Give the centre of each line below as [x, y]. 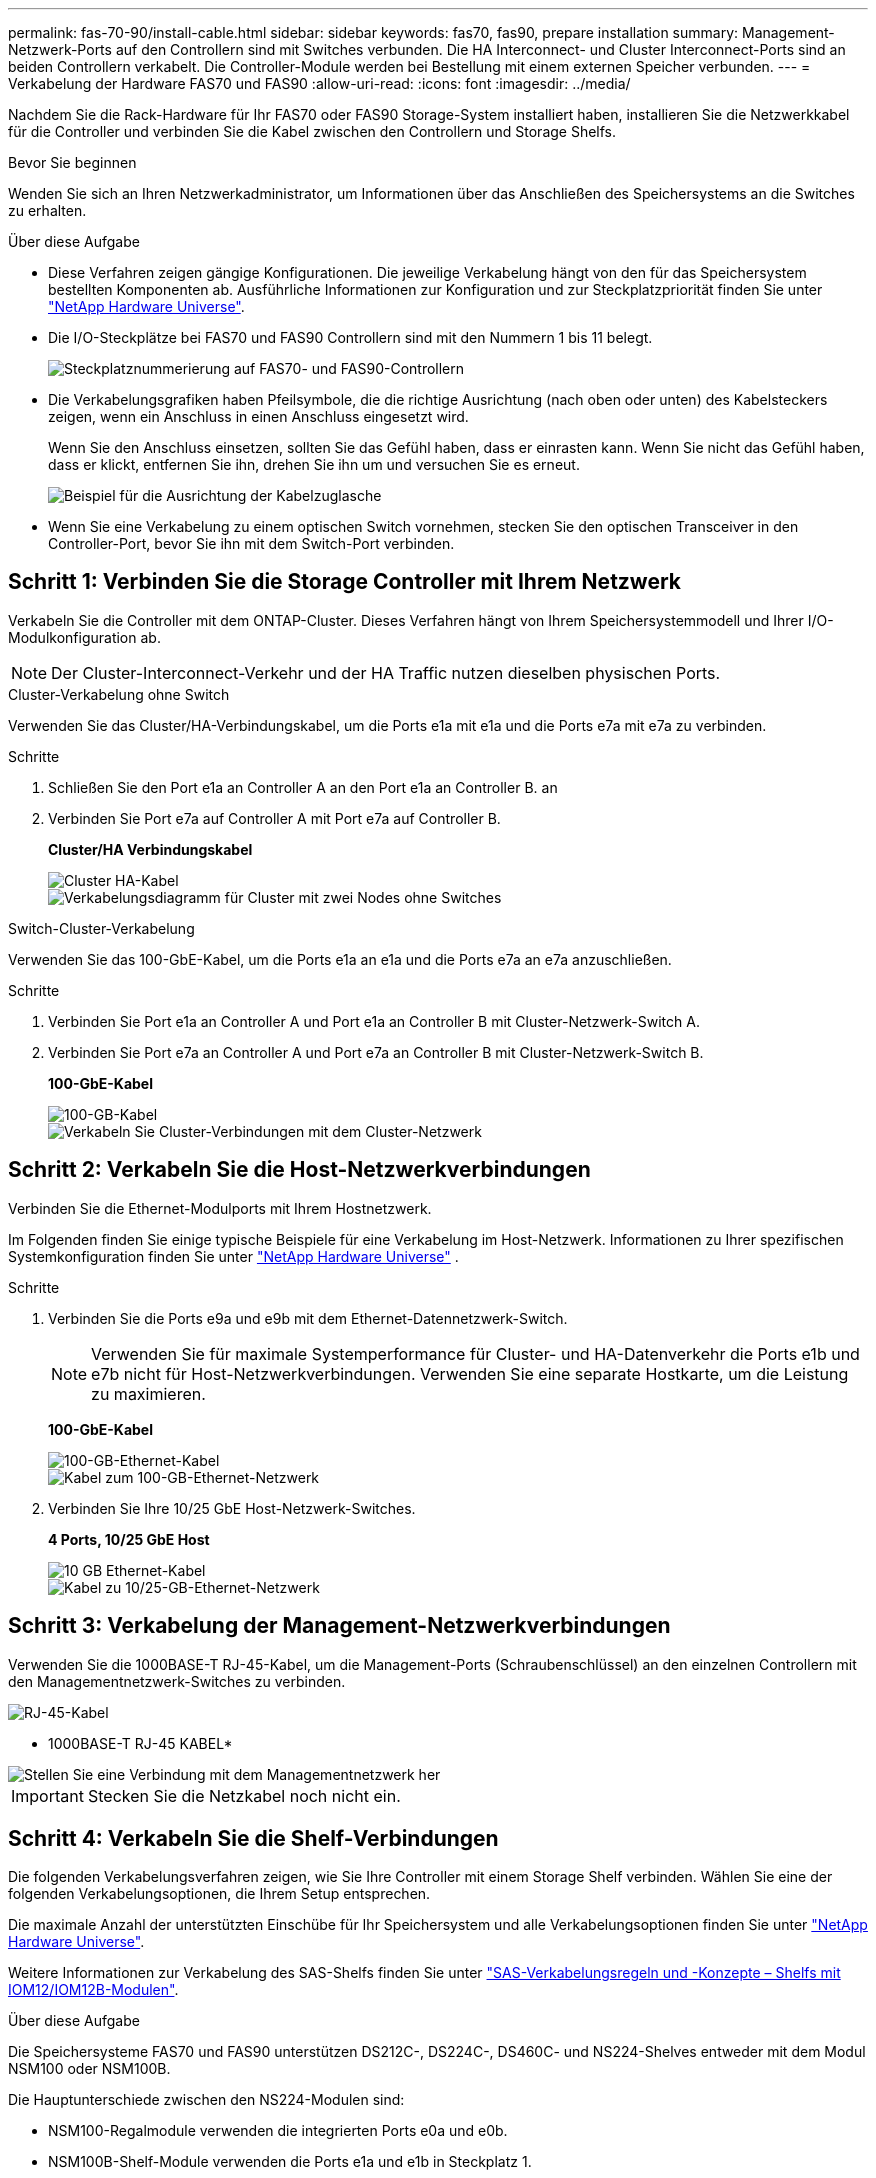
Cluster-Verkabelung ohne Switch [119, 694]
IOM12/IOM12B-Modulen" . [93, 1990]
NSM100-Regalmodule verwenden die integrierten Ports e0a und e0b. [278, 2131]
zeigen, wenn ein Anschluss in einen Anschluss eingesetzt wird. [258, 416]
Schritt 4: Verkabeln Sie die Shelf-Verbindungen [253, 1838]
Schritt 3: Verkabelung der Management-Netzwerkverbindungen [339, 1626]
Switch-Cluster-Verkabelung [101, 928]
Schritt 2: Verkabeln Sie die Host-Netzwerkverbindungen [299, 1170]
